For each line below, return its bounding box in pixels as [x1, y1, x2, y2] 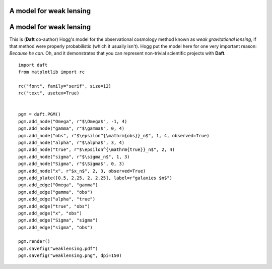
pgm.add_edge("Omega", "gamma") [18, 182, 98, 188]
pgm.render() [18, 239, 50, 244]
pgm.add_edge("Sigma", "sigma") [18, 218, 98, 223]
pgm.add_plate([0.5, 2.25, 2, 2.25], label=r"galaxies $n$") [18, 175, 172, 181]
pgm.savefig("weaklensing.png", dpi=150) [18, 253, 122, 258]
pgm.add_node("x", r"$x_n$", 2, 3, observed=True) [18, 168, 146, 174]
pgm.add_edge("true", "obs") [18, 203, 90, 209]
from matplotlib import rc [18, 69, 85, 75]
